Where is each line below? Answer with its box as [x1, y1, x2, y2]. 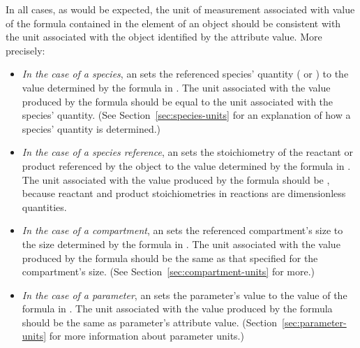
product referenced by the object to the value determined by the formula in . [22, 158, 351, 173]
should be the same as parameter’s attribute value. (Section [22, 314, 277, 329]
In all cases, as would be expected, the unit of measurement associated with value [6, 2, 355, 16]
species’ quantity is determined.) [22, 121, 161, 136]
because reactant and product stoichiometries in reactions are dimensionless [22, 186, 346, 201]
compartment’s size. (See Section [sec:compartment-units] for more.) [22, 264, 315, 279]
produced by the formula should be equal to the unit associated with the [22, 94, 333, 108]
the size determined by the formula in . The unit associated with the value [22, 236, 340, 251]
